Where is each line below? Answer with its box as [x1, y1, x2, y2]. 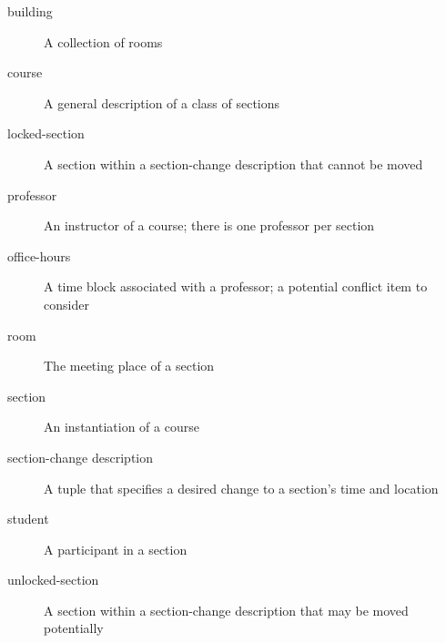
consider [44, 294, 89, 313]
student [7, 509, 49, 528]
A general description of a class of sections [44, 93, 280, 112]
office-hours [7, 246, 71, 265]
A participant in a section [44, 539, 188, 558]
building [7, 2, 53, 20]
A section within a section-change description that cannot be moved [44, 154, 423, 173]
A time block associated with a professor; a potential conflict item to [44, 277, 428, 296]
